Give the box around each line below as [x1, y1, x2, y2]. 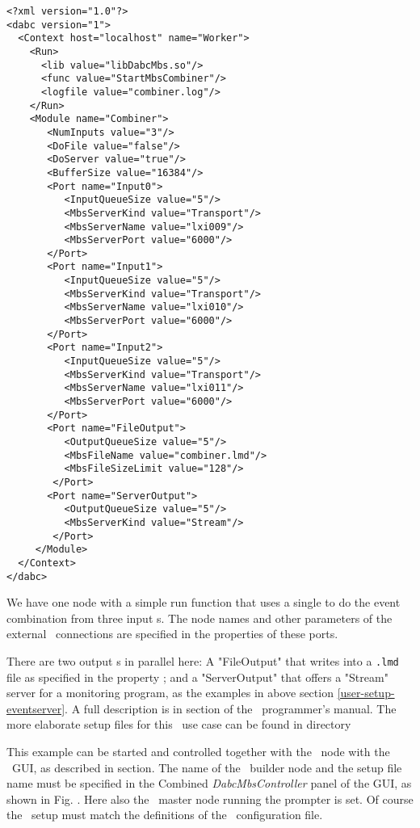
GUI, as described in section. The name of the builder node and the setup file [11, 759, 402, 775]
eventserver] [6, 700, 65, 717]
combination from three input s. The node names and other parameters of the [6, 609, 393, 626]
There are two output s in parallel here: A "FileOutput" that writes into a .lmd [6, 653, 399, 669]
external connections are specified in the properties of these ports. [6, 625, 338, 642]
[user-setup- [337, 684, 395, 701]
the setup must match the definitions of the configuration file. [6, 806, 323, 823]
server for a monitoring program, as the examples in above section [6, 684, 334, 701]
